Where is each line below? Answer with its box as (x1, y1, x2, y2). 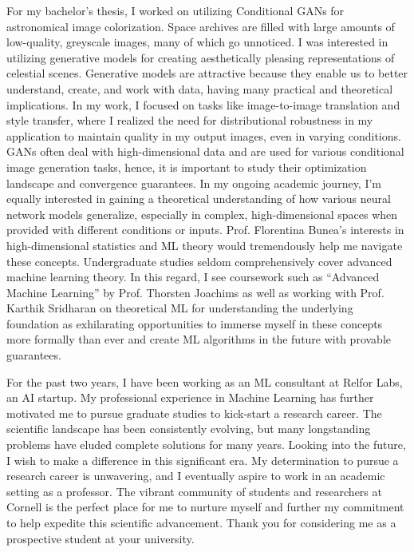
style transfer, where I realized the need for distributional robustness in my (6, 112, 373, 129)
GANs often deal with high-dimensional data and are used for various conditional (6, 143, 404, 160)
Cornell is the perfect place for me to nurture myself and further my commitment (6, 498, 404, 515)
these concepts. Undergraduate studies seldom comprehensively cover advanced (6, 252, 392, 269)
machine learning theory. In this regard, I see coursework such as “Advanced (6, 268, 380, 285)
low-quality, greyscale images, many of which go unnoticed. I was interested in (6, 34, 388, 50)
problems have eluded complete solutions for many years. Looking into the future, (6, 436, 406, 453)
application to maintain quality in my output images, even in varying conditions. (6, 127, 401, 144)
